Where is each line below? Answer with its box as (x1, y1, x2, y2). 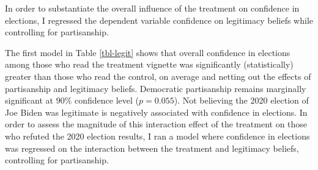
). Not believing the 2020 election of (174, 94, 309, 107)
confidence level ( (75, 94, 139, 107)
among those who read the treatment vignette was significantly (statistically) (5, 58, 294, 71)
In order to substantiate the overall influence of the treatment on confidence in (5, 2, 300, 14)
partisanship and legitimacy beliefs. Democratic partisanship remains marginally (5, 82, 306, 94)
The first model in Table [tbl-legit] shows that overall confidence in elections (5, 46, 290, 58)
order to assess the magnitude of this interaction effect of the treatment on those (5, 118, 308, 130)
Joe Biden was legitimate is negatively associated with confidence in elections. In (5, 105, 308, 118)
